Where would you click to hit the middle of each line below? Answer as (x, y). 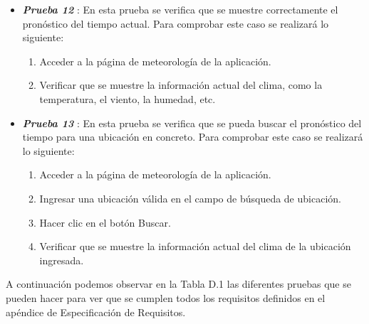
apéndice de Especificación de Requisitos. (96, 312)
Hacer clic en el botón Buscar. (105, 222)
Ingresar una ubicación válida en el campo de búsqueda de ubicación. (190, 198)
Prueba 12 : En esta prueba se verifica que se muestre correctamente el (180, 9)
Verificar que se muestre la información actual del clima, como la (181, 85)
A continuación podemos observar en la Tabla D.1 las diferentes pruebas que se (178, 284)
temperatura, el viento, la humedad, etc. (128, 98)
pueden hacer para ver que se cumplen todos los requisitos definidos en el (166, 297)
